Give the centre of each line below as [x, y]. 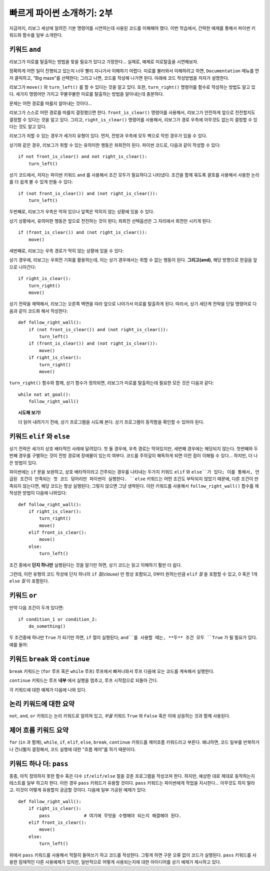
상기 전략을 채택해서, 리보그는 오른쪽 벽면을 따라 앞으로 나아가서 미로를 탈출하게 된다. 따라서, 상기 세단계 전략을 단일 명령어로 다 [133, 304]
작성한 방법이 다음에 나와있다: [38, 493]
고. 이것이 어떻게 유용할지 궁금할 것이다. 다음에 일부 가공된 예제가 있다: [78, 790]
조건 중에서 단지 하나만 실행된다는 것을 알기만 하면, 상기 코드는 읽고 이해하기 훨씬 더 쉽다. [96, 565]
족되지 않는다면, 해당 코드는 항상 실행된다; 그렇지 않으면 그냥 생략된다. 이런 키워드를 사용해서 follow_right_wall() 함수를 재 [134, 486]
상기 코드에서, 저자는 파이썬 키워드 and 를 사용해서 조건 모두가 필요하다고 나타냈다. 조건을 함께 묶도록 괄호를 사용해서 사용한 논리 [134, 175]
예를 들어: [19, 644]
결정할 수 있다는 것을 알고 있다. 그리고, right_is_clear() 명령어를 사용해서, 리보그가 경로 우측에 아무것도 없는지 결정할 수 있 [133, 119]
